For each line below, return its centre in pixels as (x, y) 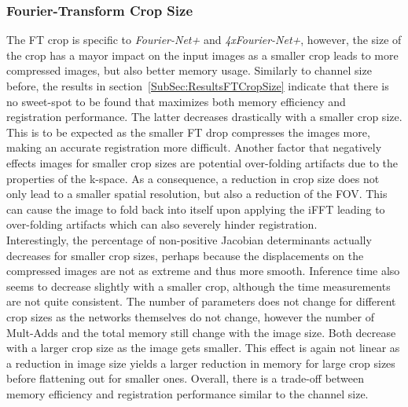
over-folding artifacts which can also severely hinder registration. (162, 224)
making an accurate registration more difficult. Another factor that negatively (194, 147)
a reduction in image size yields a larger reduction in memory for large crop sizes (201, 363)
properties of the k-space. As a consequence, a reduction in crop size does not (193, 178)
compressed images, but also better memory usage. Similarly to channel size (189, 70)
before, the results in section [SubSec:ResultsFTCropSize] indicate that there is (198, 86)
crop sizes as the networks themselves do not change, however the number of (190, 316)
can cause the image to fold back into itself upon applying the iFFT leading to (196, 209)
